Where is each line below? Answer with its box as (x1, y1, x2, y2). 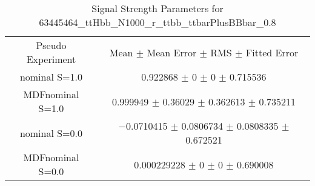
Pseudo (36, 38, 67, 52)
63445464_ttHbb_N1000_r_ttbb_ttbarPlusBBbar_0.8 (39, 15, 276, 29)
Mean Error (147, 45, 197, 59)
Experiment (26, 52, 76, 66)
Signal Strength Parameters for (91, 1, 224, 15)
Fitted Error (245, 45, 299, 59)
